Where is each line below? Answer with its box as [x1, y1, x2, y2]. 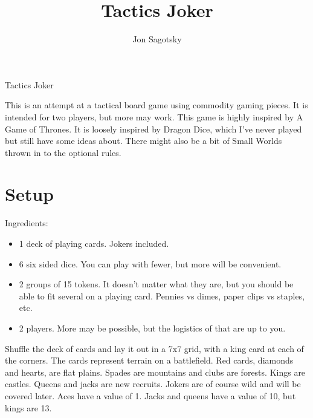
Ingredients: [5, 217, 48, 229]
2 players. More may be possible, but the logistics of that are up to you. [19, 321, 286, 334]
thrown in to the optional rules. [5, 146, 121, 158]
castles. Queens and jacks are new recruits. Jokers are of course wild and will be [5, 377, 301, 390]
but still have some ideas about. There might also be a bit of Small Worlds [5, 134, 282, 147]
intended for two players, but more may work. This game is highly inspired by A [5, 110, 303, 123]
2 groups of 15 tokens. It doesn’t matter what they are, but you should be [19, 278, 294, 290]
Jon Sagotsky [132, 33, 182, 45]
